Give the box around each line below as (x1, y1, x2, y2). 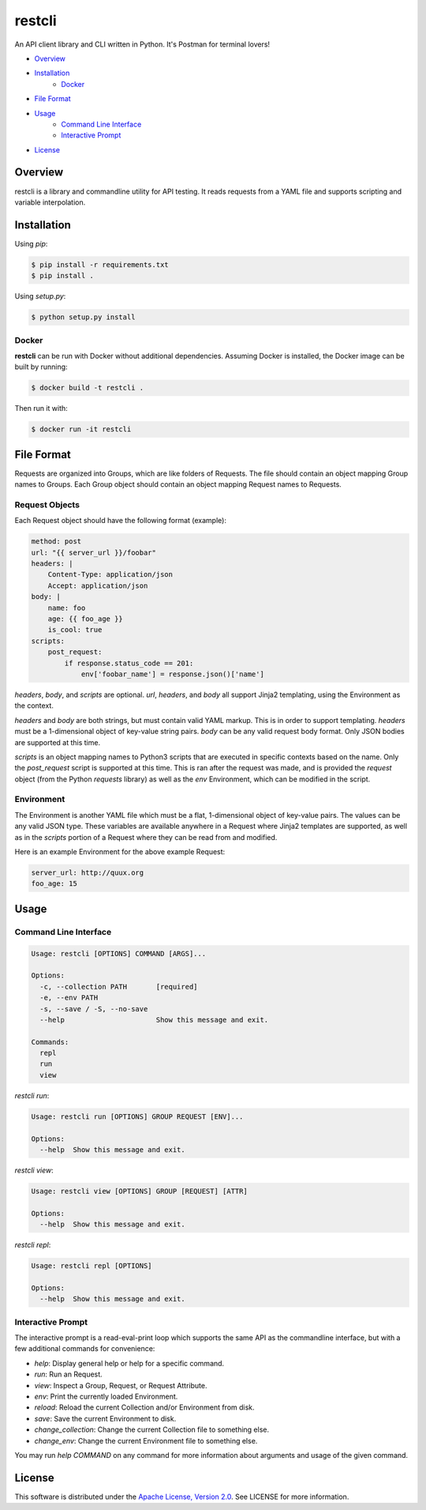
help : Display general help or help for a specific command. (34, 1358, 225, 1368)
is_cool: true (47, 625, 103, 635)
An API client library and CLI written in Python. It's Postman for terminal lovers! (14, 40, 271, 49)
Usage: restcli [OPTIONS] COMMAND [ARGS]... (31, 949, 207, 958)
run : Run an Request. (34, 1369, 103, 1379)
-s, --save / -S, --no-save (39, 1004, 148, 1013)
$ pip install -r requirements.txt (31, 260, 169, 269)
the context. (14, 701, 54, 710)
